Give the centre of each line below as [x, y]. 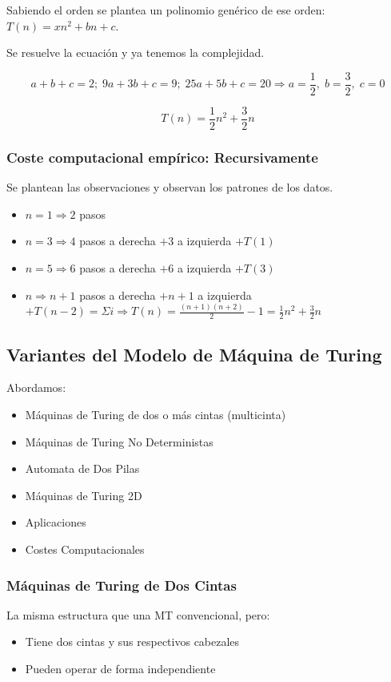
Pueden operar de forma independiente [120, 668]
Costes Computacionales [85, 549]
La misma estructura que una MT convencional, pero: [138, 614]
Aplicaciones [56, 522]
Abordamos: [36, 387]
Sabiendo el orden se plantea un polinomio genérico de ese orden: [166, 10]
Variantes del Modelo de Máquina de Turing [194, 354]
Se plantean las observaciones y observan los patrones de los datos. [170, 187]
